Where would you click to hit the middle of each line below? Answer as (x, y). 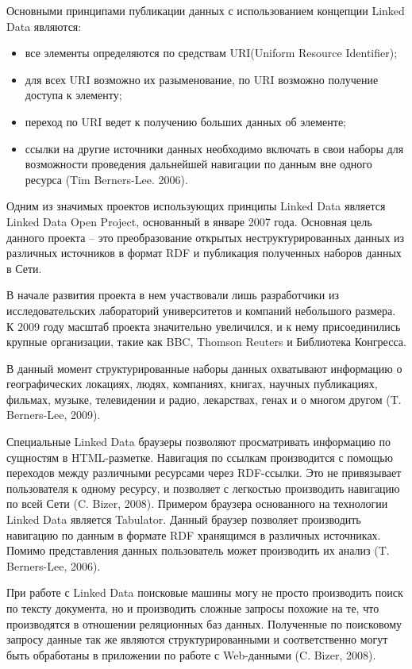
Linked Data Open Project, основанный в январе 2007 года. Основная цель (189, 221)
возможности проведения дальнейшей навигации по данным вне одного (198, 164)
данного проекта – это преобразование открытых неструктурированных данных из (206, 237)
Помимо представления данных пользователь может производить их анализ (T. (198, 550)
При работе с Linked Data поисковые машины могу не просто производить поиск (205, 592)
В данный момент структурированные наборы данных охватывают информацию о (204, 368)
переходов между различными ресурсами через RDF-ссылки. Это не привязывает (204, 473)
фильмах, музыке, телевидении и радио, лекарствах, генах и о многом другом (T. (204, 399)
